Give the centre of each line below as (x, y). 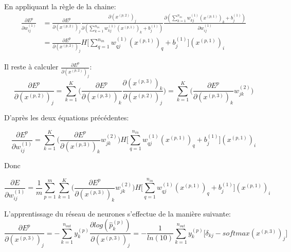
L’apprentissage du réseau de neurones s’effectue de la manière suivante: (117, 213)
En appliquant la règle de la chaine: (60, 6)
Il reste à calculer (31, 67)
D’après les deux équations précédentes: (67, 118)
